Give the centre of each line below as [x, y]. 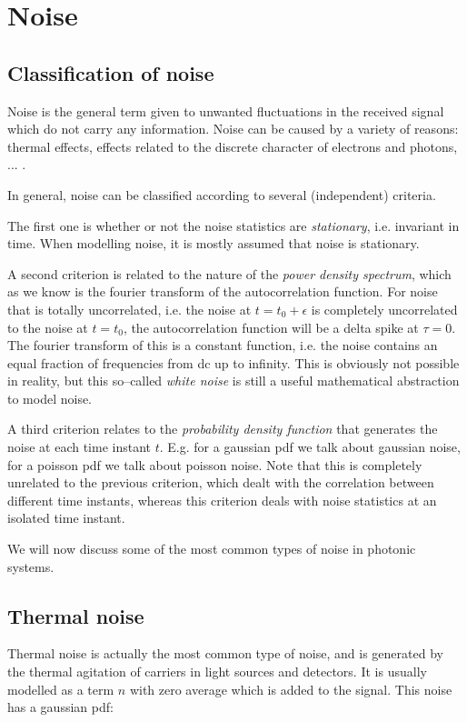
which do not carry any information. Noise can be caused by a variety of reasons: [233, 129]
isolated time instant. [66, 518]
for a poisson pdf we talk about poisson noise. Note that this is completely [215, 464]
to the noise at [48, 327]
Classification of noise [111, 72]
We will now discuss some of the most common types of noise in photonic [212, 549]
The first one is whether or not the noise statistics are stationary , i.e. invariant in [233, 225]
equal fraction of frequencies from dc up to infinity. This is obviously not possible [233, 362]
